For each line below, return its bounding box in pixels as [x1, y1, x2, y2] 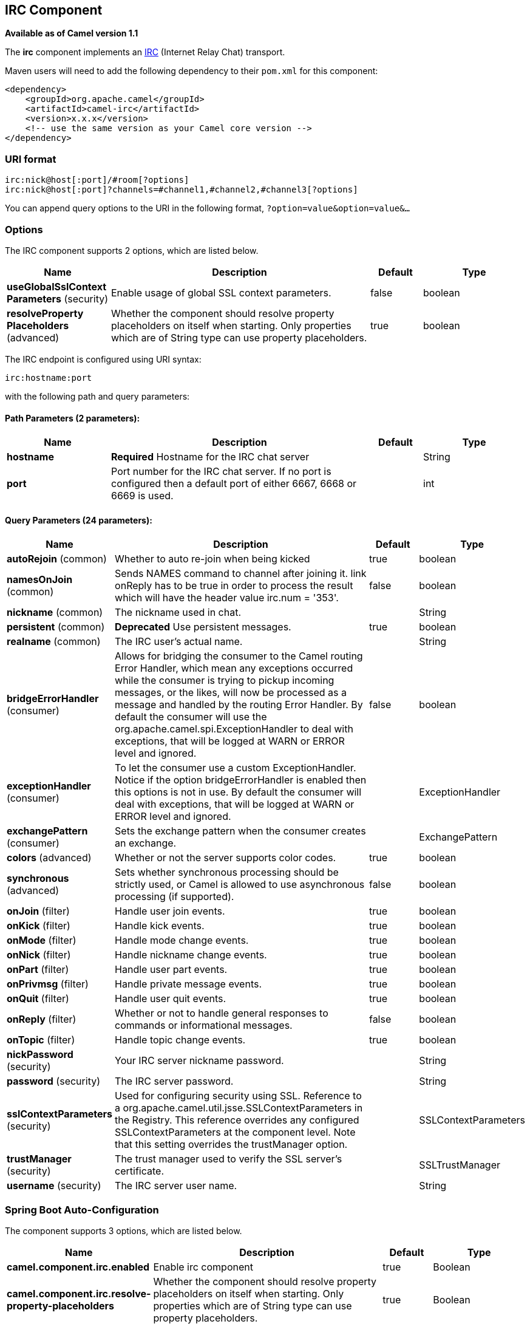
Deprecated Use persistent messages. [115, 621, 291, 633]
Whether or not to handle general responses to [115, 1007, 328, 1020]
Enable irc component [153, 1261, 253, 1274]
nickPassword [7, 1048, 73, 1061]
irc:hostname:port [5, 372, 92, 383]
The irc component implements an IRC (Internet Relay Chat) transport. [5, 47, 285, 58]
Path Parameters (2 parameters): [5, 412, 140, 423]
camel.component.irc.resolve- [7, 1288, 151, 1300]
